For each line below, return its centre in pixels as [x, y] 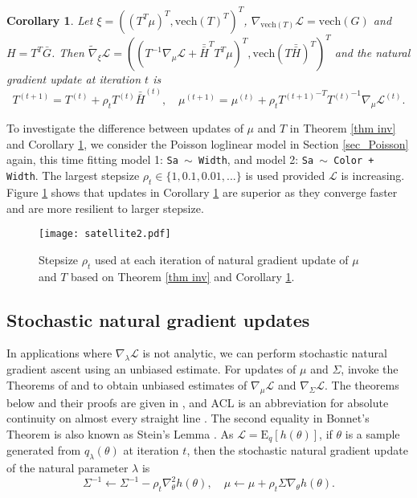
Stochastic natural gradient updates [158, 319]
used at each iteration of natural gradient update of [221, 259]
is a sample [372, 433]
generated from [44, 450]
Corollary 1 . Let [50, 20]
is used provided [285, 176]
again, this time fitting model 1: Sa [92, 159]
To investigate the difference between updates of [125, 128]
